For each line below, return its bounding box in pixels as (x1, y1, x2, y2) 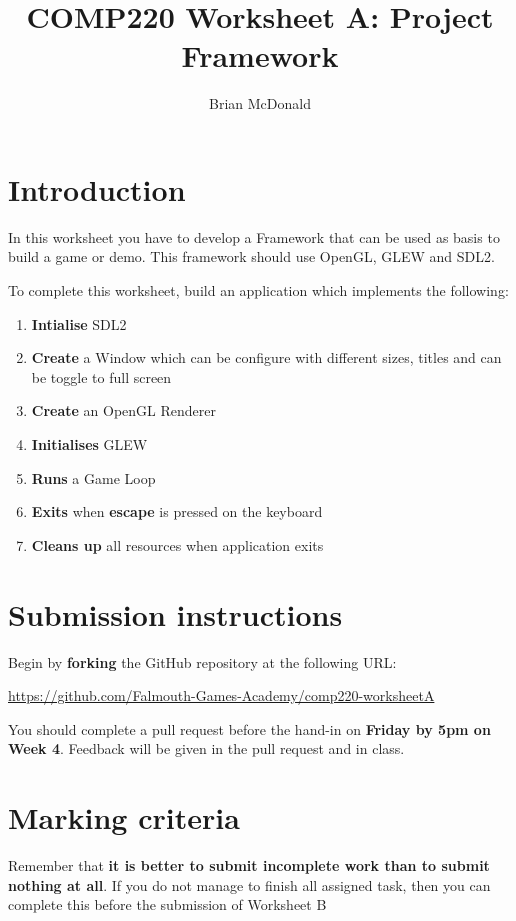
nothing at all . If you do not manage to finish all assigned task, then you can (8, 874, 491, 895)
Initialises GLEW (31, 434, 148, 454)
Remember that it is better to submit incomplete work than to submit (8, 855, 490, 875)
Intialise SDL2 (31, 313, 127, 334)
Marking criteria (8, 797, 240, 838)
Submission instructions (8, 593, 343, 634)
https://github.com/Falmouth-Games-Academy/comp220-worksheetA (8, 685, 435, 706)
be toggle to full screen (31, 366, 172, 387)
